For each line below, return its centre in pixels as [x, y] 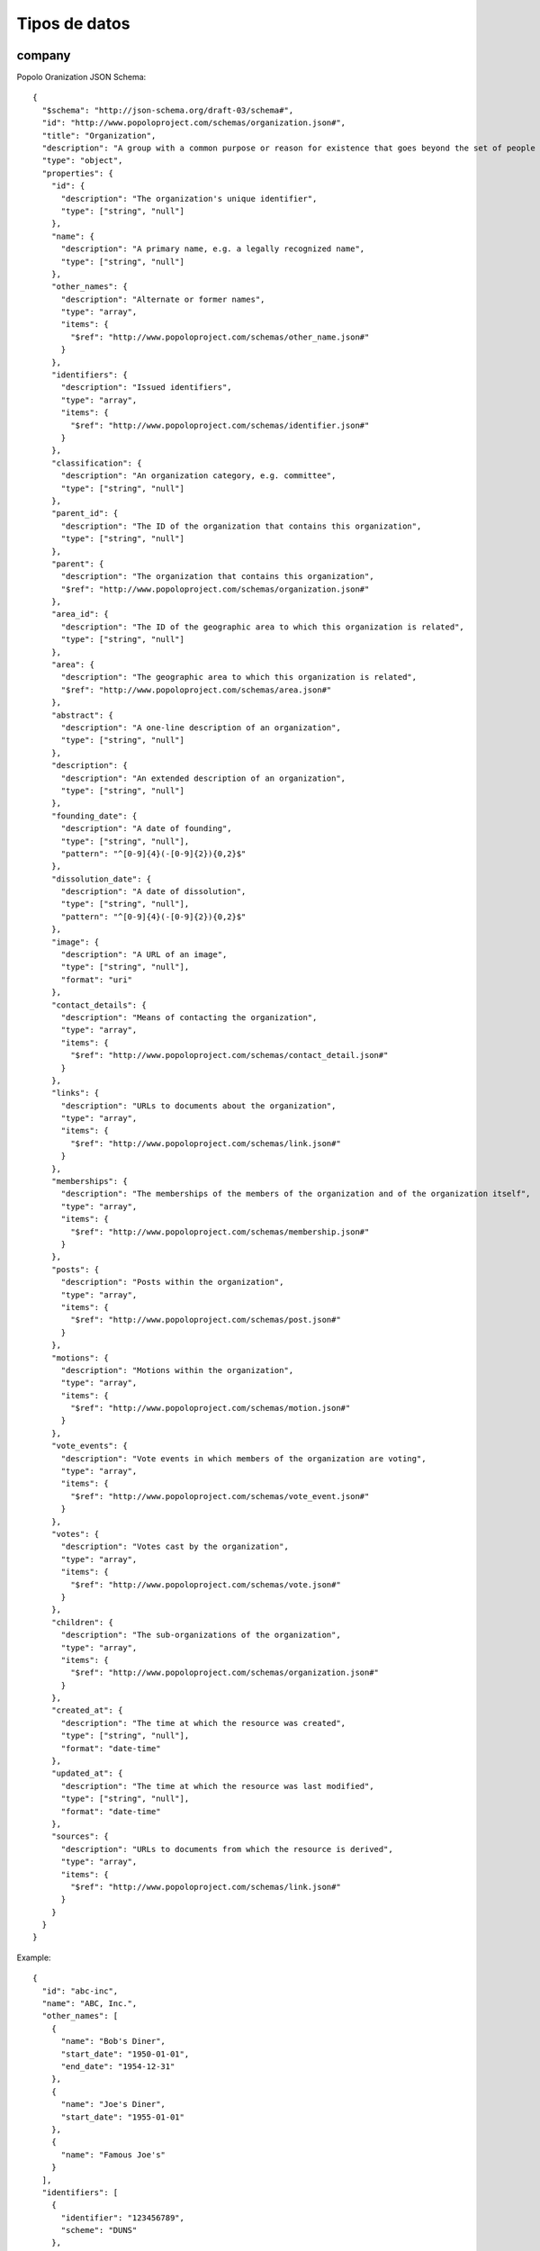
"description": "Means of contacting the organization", [189, 1017]
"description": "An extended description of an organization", [203, 778]
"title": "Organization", [99, 136]
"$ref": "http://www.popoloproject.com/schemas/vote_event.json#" [220, 1496]
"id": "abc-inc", [80, 1991]
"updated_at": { [87, 1773]
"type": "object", [82, 161]
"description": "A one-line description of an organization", [201, 728]
